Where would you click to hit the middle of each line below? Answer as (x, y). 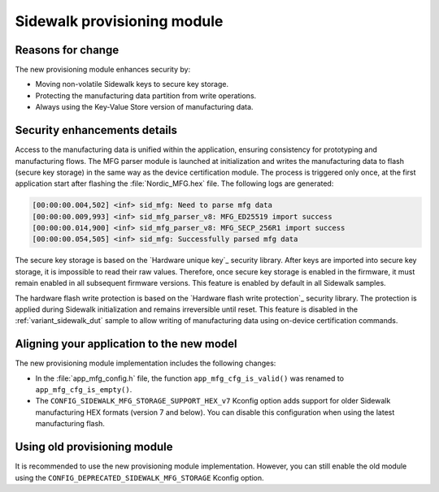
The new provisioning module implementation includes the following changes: (146, 363)
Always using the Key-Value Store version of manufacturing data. (144, 107)
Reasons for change (67, 50)
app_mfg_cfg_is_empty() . (84, 390)
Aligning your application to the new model (126, 344)
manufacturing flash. (70, 424)
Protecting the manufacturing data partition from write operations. (146, 95)
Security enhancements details (96, 130)
